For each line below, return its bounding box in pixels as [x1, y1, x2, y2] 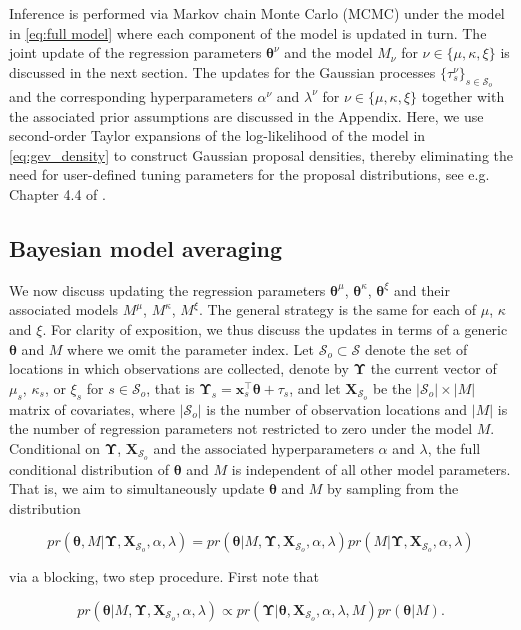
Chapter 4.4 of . [9, 183, 106, 204]
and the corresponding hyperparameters [9, 85, 253, 106]
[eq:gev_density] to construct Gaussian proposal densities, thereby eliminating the [9, 144, 513, 165]
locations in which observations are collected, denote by [9, 358, 349, 379]
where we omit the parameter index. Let [67, 338, 314, 359]
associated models [9, 299, 119, 320]
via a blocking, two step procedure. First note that [9, 566, 320, 587]
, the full [427, 437, 481, 458]
